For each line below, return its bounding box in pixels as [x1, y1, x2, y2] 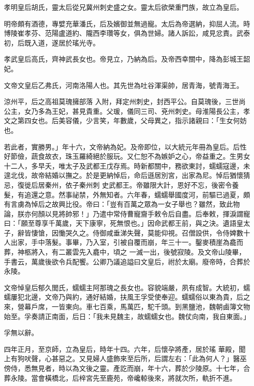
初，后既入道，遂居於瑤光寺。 [4, 37, 100, 47]
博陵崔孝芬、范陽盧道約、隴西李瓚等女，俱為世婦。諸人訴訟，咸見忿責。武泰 [4, 28, 250, 38]
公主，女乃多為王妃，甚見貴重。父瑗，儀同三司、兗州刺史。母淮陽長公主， [4, 106, 243, 116]
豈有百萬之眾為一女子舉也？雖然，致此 [109, 199, 233, 209]
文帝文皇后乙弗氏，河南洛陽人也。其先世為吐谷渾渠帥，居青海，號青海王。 [4, 80, 243, 90]
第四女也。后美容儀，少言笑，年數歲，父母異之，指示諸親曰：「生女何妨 [17, 115, 247, 126]
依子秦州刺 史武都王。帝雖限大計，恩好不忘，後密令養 [65, 179, 239, 190]
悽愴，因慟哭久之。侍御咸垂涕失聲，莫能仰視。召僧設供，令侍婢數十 [31, 227, 250, 237]
